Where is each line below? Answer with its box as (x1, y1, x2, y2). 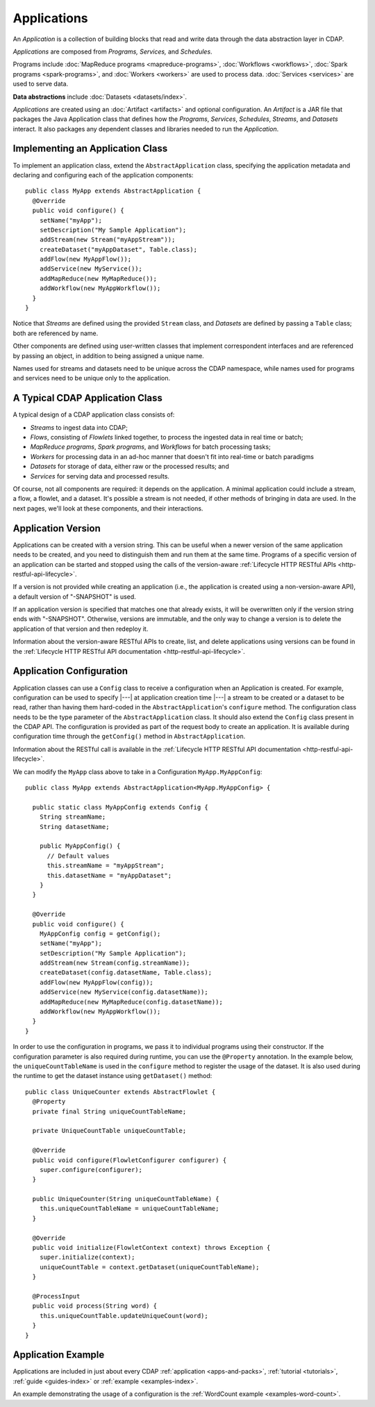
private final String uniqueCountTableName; (32, 1107, 187, 1116)
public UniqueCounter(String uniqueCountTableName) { (32, 1195, 219, 1203)
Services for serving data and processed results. (30, 472, 170, 480)
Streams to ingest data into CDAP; (30, 423, 128, 431)
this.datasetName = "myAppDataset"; (47, 871, 172, 879)
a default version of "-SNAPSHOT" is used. (12, 592, 137, 601)
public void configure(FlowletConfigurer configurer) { (32, 1156, 227, 1164)
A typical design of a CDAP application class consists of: (12, 410, 175, 419)
